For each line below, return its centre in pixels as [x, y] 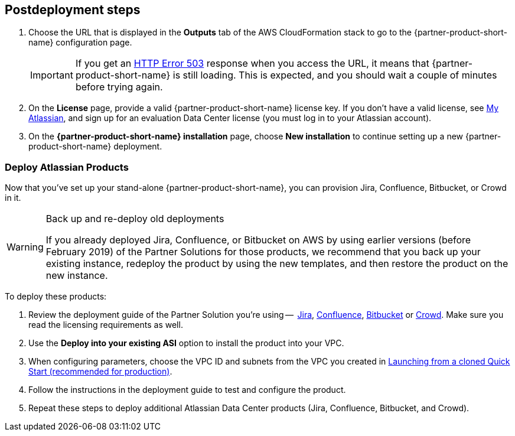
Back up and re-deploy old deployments [135, 219]
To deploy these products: [56, 297]
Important [52, 75]
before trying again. [119, 87]
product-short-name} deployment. [95, 147]
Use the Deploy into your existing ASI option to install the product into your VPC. [186, 343]
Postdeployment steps [73, 10]
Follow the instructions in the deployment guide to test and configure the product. [187, 390]
